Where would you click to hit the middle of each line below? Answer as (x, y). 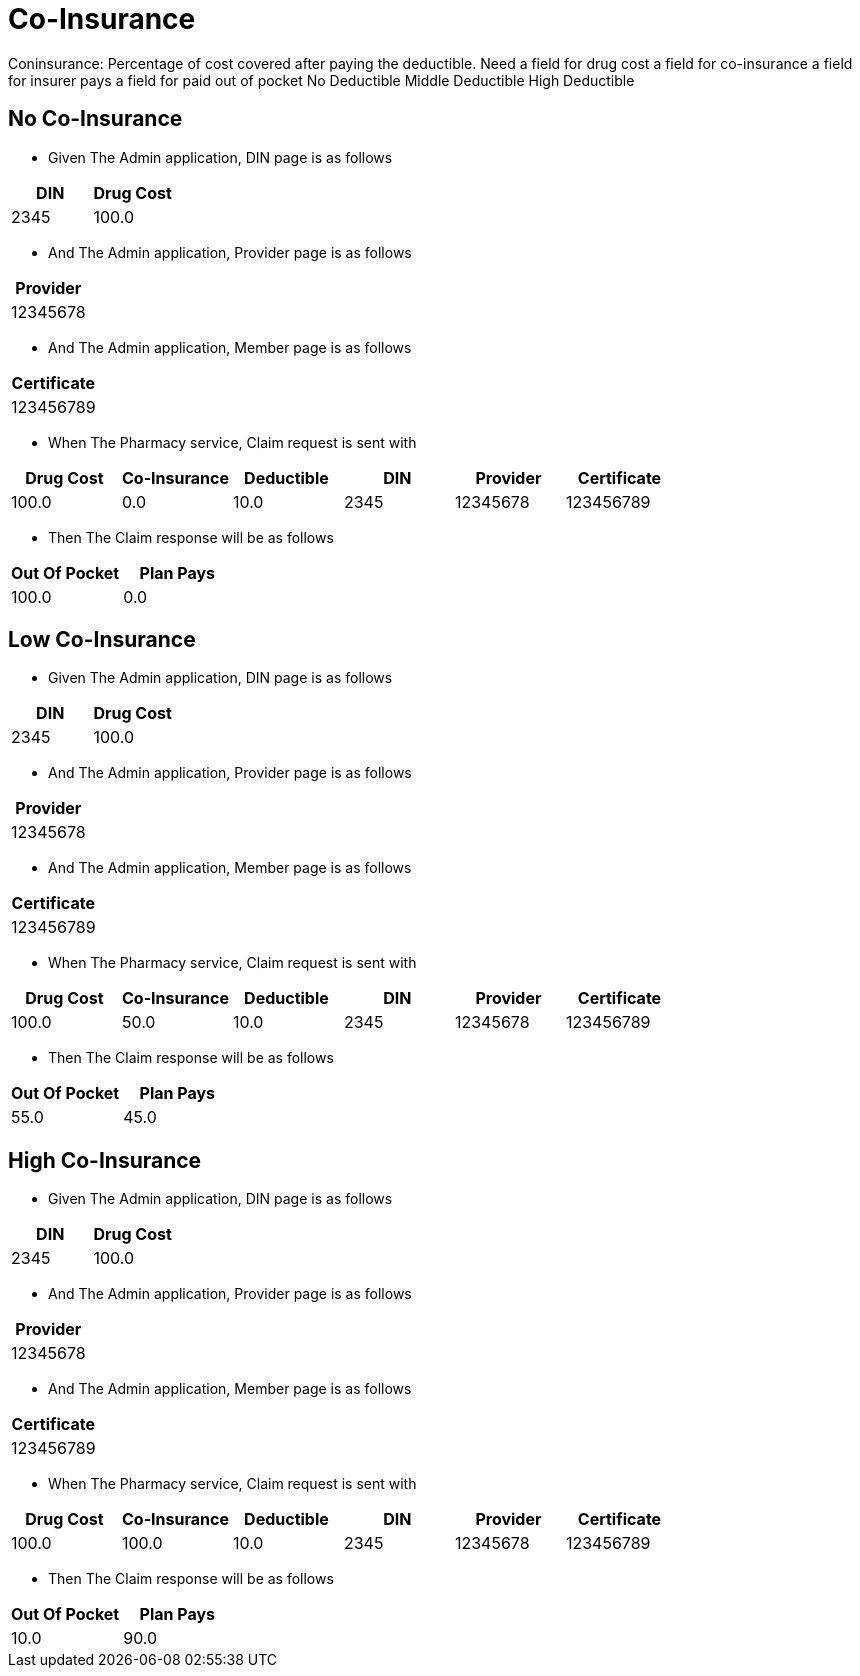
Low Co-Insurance (102, 640)
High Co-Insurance (105, 1160)
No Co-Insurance (95, 119)
